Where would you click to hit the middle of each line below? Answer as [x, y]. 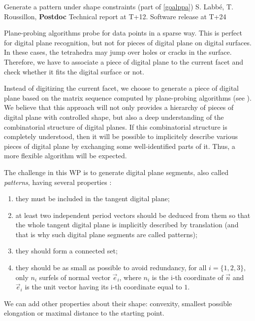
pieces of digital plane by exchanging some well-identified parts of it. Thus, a [120, 146]
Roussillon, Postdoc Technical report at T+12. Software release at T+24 [115, 16]
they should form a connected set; [66, 251]
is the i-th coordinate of [188, 277]
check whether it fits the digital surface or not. [74, 71]
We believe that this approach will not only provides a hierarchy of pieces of [119, 107]
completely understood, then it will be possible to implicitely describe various [121, 136]
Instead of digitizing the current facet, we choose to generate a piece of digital [122, 88]
